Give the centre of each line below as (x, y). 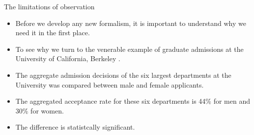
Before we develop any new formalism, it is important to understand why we (131, 23)
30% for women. (40, 110)
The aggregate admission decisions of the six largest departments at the (123, 75)
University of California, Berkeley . (68, 58)
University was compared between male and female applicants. (110, 84)
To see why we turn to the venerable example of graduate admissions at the (129, 49)
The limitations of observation (49, 6)
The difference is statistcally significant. (75, 127)
